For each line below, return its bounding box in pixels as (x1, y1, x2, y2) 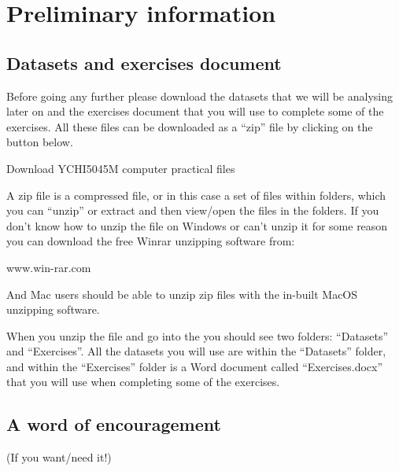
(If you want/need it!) (6, 449, 112, 465)
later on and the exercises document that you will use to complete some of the (6, 103, 384, 120)
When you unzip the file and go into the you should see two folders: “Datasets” (6, 327, 389, 344)
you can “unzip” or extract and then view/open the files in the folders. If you (6, 202, 379, 219)
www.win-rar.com (6, 259, 91, 275)
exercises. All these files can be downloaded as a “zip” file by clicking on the (6, 118, 373, 134)
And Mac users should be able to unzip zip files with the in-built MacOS (6, 285, 358, 302)
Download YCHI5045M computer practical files (6, 160, 235, 176)
